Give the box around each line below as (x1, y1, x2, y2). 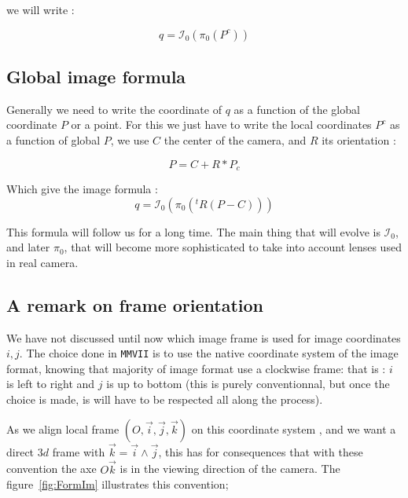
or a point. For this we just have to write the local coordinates (71, 116, 372, 133)
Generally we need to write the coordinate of (6, 101, 222, 117)
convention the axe (6, 460, 97, 477)
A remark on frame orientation (6, 292, 263, 317)
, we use (110, 131, 149, 148)
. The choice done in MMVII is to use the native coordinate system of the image (19, 345, 399, 361)
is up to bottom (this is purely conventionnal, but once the (106, 375, 390, 392)
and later (6, 239, 50, 255)
